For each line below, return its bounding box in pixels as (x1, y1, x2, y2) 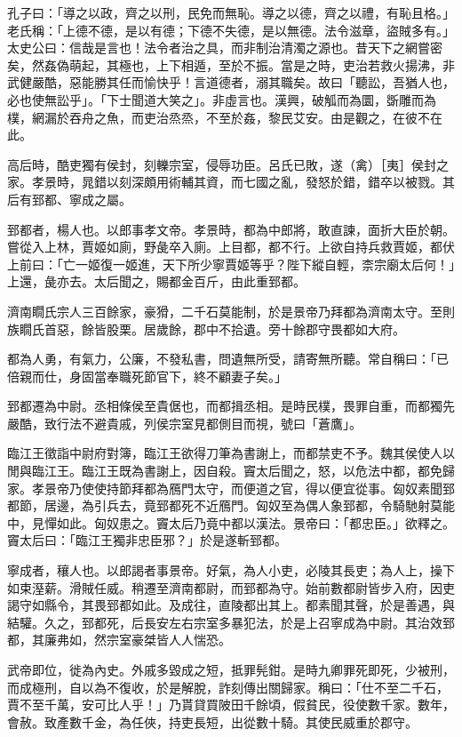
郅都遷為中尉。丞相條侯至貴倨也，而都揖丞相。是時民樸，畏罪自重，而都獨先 (7, 397, 455, 415)
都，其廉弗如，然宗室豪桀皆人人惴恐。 (7, 630, 231, 649)
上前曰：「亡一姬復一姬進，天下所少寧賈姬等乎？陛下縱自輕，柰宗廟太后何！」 (7, 254, 455, 273)
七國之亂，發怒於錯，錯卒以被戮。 (243, 172, 442, 191)
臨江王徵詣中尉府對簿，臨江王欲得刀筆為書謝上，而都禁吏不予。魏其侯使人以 (7, 444, 455, 462)
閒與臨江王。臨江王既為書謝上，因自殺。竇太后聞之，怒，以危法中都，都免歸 (7, 461, 455, 480)
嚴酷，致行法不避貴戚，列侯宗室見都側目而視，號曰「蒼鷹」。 (7, 413, 362, 432)
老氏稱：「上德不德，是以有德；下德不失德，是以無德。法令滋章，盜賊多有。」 (7, 20, 455, 39)
